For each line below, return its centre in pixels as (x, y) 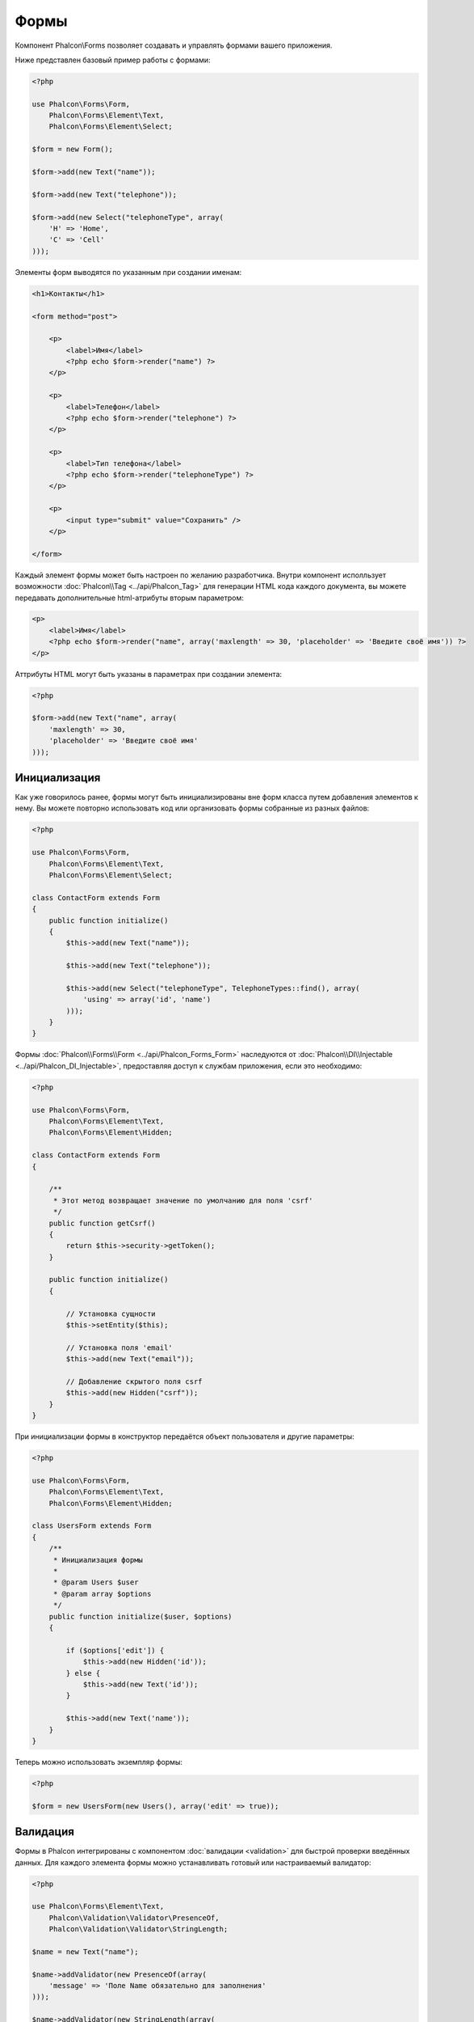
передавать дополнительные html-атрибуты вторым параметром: (129, 598)
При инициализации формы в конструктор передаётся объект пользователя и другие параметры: (185, 1436)
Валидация (44, 1832)
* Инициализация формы (98, 1560)
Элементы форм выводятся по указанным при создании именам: (128, 272)
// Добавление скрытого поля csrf (134, 1382)
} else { (83, 1673)
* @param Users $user (96, 1582)
